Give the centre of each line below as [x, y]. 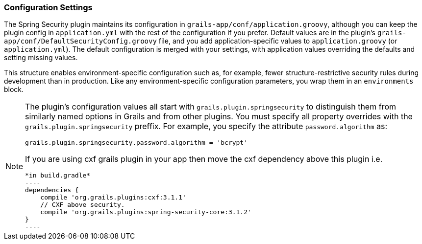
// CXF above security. [83, 205]
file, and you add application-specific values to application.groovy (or [278, 41]
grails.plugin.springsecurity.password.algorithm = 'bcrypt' [137, 143]
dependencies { [52, 190]
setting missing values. [41, 58]
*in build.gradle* [58, 176]
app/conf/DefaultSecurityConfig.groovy [80, 41]
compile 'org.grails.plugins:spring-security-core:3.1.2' [146, 212]
